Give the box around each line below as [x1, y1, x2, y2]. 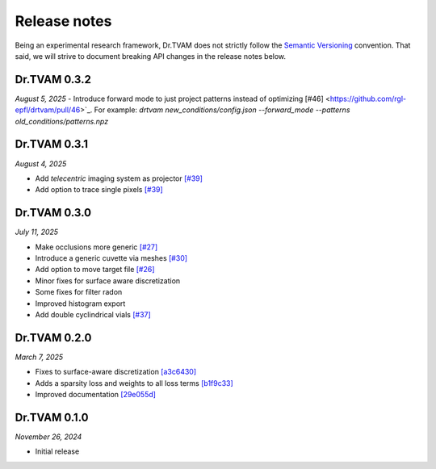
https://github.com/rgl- [329, 94, 407, 103]
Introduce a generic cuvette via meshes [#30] [35, 253, 188, 262]
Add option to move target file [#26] [35, 265, 155, 274]
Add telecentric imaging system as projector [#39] [35, 174, 203, 183]
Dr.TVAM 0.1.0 [15, 410, 89, 424]
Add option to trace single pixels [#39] [35, 185, 163, 195]
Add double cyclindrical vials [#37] [35, 309, 151, 319]
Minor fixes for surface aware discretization [35, 275, 181, 286]
